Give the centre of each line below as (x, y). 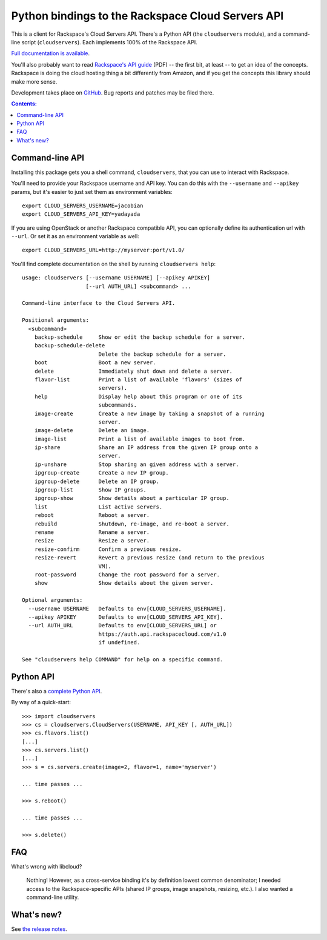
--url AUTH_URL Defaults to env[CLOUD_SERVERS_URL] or (123, 625)
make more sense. (34, 81)
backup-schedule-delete (70, 346)
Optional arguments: (52, 600)
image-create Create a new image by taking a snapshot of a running (149, 413)
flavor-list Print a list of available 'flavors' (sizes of (138, 379)
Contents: (24, 104)
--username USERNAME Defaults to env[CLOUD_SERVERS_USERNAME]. (127, 608)
